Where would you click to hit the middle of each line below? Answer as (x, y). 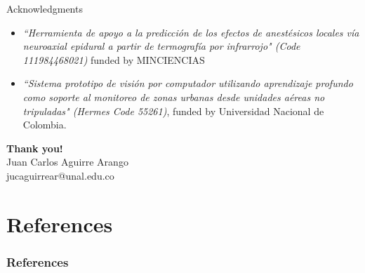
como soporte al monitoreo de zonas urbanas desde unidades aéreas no (174, 96)
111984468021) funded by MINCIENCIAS (114, 59)
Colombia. (45, 125)
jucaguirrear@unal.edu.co (60, 175)
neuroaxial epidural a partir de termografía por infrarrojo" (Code (161, 46)
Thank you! (35, 148)
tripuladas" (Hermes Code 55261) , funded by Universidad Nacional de (173, 111)
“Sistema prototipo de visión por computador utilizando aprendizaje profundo (188, 83)
